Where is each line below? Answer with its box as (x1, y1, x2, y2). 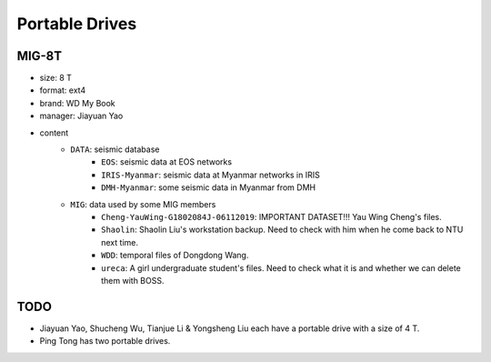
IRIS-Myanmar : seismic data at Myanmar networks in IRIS (101, 169, 320, 180)
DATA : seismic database (70, 144, 160, 155)
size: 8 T (39, 73, 73, 84)
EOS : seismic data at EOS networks (101, 156, 232, 167)
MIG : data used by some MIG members (70, 198, 216, 209)
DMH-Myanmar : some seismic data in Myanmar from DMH (101, 182, 316, 193)
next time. (101, 236, 138, 247)
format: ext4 (39, 85, 86, 96)
